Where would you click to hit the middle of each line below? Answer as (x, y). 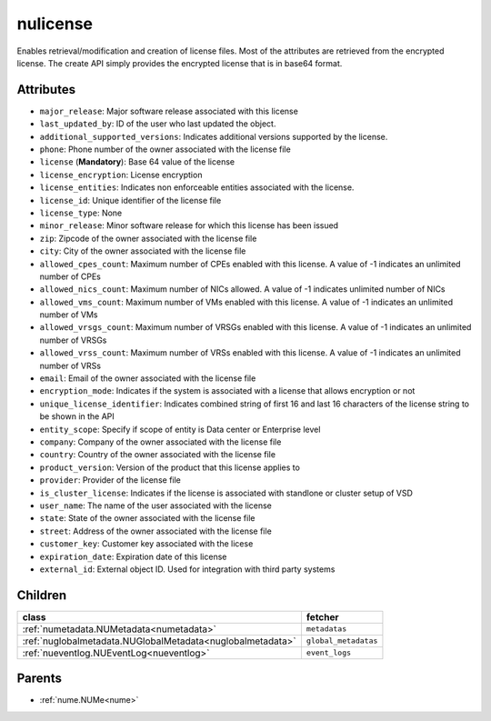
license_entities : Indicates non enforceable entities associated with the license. (197, 187)
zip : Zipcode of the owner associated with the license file (148, 238)
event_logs (329, 653)
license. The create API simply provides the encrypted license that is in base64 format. (180, 63)
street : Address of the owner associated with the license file (155, 531)
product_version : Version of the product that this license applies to (170, 467)
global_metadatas (342, 641)
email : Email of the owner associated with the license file (148, 378)
